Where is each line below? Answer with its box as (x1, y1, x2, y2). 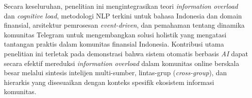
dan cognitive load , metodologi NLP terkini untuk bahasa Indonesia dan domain (4, 10, 242, 20)
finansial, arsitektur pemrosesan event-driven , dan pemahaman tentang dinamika (4, 20, 245, 30)
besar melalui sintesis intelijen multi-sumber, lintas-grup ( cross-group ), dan (4, 67, 227, 78)
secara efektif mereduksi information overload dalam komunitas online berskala (4, 58, 239, 68)
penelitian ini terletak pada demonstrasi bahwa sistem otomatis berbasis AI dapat (4, 48, 248, 58)
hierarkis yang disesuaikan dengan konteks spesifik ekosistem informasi (4, 77, 214, 87)
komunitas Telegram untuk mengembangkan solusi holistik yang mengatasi (4, 29, 227, 39)
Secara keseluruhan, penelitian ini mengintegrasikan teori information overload (4, 1, 238, 11)
